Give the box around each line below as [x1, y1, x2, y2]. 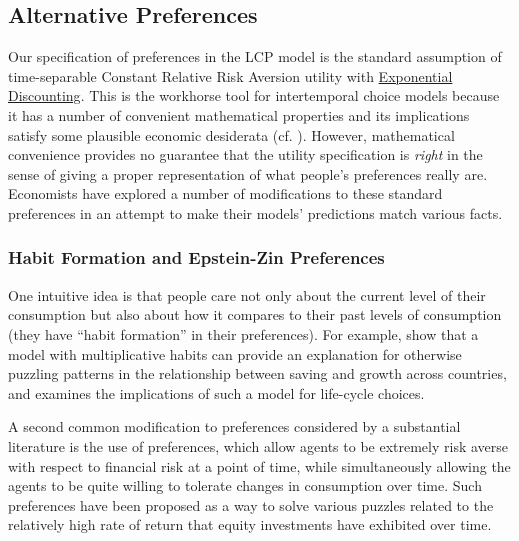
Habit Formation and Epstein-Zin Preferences [8, 245, 385, 270]
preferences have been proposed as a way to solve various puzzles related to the [8, 494, 494, 515]
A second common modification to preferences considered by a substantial [8, 416, 461, 437]
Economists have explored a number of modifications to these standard [8, 183, 443, 204]
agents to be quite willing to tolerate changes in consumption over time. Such [8, 475, 482, 496]
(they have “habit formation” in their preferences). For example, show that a [8, 323, 479, 344]
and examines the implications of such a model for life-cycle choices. [8, 382, 425, 403]
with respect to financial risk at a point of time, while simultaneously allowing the [8, 455, 511, 476]
